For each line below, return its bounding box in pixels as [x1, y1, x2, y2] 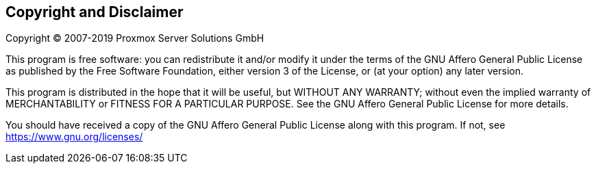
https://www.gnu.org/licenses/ [5, 131, 143, 143]
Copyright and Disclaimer [5, 3, 184, 21]
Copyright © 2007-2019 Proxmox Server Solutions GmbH [5, 32, 264, 44]
